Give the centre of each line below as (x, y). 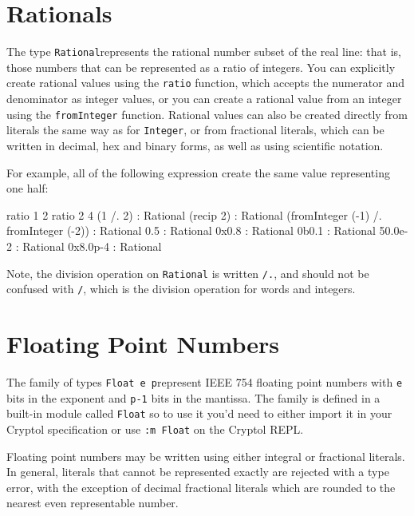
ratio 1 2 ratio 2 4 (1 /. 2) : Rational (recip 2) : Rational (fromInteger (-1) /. (194, 214)
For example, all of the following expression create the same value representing (198, 172)
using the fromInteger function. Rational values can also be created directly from (207, 114)
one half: (28, 188)
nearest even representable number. (93, 503)
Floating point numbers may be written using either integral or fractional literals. (206, 456)
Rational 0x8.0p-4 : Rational (92, 246)
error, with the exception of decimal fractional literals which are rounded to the (201, 487)
